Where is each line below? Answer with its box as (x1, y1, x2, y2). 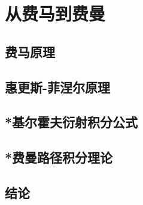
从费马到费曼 (5, 1, 106, 26)
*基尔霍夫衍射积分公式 (5, 113, 138, 131)
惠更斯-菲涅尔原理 (5, 77, 111, 96)
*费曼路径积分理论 (5, 148, 113, 167)
